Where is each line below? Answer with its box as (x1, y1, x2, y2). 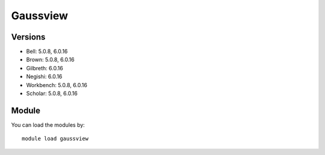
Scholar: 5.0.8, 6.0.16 (26, 90, 78, 97)
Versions (11, 32, 46, 42)
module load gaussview (22, 135, 89, 142)
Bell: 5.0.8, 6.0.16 (26, 48, 68, 55)
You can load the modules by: (11, 121, 85, 129)
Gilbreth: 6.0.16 (26, 64, 63, 71)
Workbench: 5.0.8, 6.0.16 (26, 81, 87, 88)
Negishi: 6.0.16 (26, 73, 63, 81)
